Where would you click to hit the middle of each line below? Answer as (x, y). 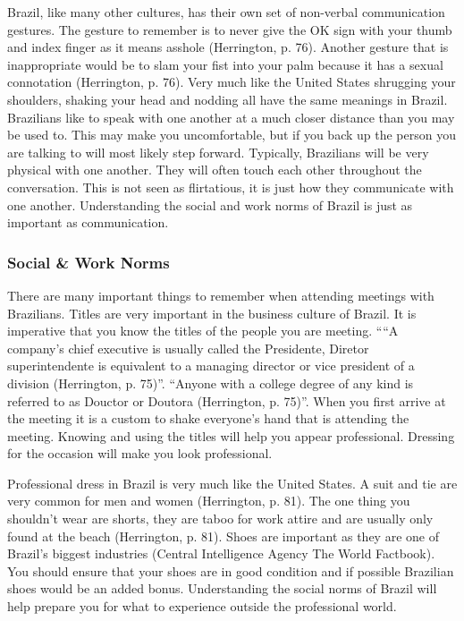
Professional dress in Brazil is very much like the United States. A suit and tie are (232, 483)
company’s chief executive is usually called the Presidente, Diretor (188, 348)
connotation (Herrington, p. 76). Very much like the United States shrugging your (232, 82)
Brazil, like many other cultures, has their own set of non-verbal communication (226, 12)
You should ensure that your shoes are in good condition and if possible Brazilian (231, 570)
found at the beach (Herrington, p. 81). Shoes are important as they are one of (223, 536)
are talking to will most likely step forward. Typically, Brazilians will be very (218, 152)
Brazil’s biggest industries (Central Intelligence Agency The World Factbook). (221, 553)
